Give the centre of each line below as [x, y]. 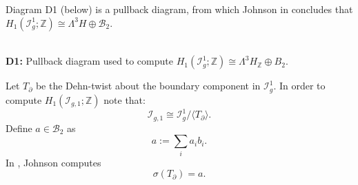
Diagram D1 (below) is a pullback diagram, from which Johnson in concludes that [179, 9]
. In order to [299, 86]
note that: [125, 99]
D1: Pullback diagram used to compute [89, 61]
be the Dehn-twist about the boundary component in [148, 86]
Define [19, 128]
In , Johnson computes [53, 162]
